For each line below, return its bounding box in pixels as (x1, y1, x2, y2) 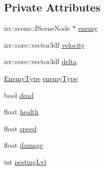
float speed (4, 123, 37, 133)
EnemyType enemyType (4, 73, 78, 83)
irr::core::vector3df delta (4, 56, 77, 67)
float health (4, 106, 39, 117)
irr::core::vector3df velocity (4, 39, 85, 50)
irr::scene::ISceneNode (4, 23, 70, 33)
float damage (4, 140, 43, 150)
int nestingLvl (4, 156, 47, 167)
